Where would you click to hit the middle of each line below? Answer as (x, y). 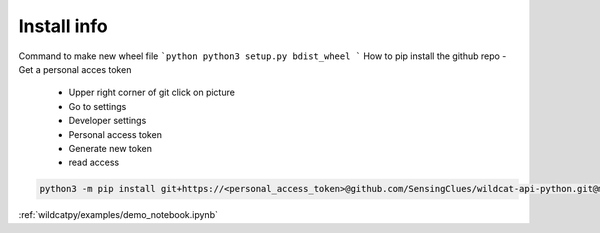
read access (94, 162)
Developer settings (107, 121)
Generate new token (110, 148)
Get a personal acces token (75, 69)
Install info (63, 26)
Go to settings (97, 106)
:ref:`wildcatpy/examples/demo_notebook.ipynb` (118, 215)
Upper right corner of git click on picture (151, 92)
